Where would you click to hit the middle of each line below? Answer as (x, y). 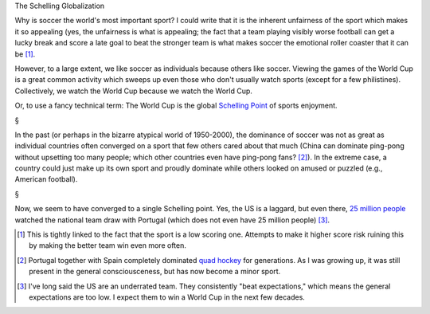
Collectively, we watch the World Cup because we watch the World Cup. (133, 91)
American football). (46, 179)
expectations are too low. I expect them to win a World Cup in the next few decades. (167, 297)
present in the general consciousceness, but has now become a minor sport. (155, 272)
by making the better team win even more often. (108, 245)
